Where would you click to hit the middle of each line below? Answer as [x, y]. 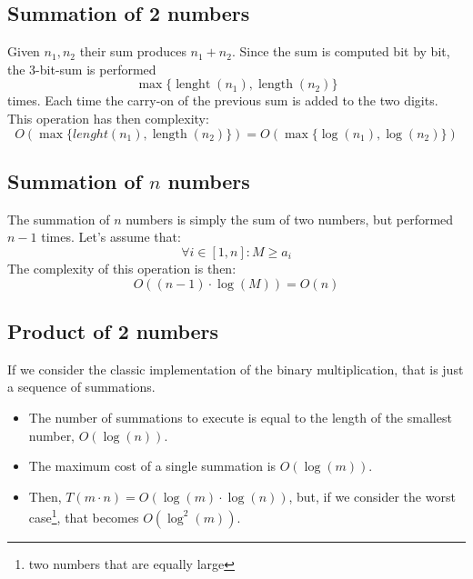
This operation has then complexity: [108, 118]
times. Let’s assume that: [111, 237]
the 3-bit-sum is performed [82, 69]
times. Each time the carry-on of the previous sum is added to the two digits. [223, 100]
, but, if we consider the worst [372, 496]
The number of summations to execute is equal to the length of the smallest [240, 417]
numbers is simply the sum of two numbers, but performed [290, 219]
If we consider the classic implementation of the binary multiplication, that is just [236, 369]
